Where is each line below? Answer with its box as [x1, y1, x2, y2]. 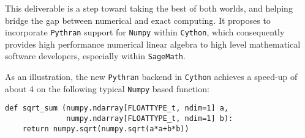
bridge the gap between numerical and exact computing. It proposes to [5, 13, 271, 26]
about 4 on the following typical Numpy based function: [5, 82, 209, 95]
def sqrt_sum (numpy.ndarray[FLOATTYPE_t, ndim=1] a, [5, 104, 229, 113]
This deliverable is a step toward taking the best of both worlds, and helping [5, 2, 293, 14]
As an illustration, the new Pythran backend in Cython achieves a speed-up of [5, 70, 298, 83]
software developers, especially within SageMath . [5, 49, 186, 62]
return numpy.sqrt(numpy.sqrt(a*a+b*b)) [22, 124, 189, 133]
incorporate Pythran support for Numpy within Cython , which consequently [5, 26, 285, 38]
